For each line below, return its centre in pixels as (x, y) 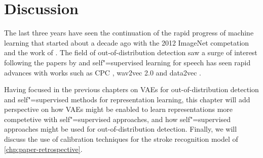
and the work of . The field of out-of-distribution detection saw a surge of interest (131, 52)
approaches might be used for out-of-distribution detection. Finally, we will (121, 129)
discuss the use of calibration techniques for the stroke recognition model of (121, 139)
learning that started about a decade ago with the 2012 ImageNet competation (127, 42)
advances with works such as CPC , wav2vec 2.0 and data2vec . (103, 72)
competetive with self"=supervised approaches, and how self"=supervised (118, 119)
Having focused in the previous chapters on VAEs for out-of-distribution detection (131, 89)
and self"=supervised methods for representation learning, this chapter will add (127, 99)
